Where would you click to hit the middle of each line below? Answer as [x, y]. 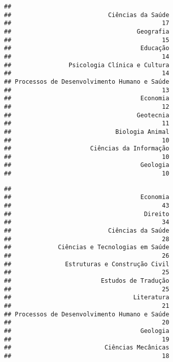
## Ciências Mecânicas [87, 348]
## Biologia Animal [87, 132]
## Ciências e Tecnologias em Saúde [87, 247]
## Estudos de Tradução [87, 281]
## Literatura [87, 298]
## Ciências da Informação [87, 149]
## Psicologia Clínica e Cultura [87, 65]
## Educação [87, 48]
